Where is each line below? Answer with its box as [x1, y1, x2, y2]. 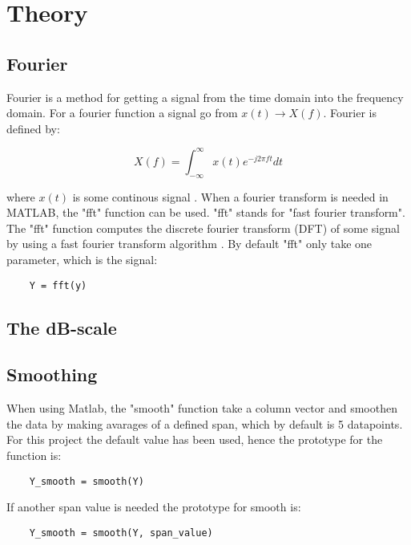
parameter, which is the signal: [6, 251, 158, 268]
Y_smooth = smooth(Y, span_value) [29, 527, 213, 539]
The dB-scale [6, 315, 117, 340]
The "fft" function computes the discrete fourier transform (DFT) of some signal [6, 219, 400, 236]
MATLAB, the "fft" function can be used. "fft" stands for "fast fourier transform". [6, 204, 405, 221]
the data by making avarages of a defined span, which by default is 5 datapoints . [6, 415, 403, 432]
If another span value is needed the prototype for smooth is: [6, 498, 301, 515]
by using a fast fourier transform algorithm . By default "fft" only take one [6, 235, 373, 252]
